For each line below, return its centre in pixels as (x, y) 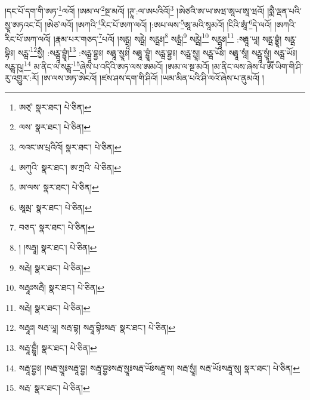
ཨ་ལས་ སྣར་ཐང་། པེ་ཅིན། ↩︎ (59, 187)
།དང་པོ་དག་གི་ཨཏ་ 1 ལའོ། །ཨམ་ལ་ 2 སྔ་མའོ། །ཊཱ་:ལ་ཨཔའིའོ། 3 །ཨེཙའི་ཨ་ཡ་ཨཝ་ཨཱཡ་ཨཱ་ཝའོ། (135, 10)
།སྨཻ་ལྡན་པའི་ (284, 10)
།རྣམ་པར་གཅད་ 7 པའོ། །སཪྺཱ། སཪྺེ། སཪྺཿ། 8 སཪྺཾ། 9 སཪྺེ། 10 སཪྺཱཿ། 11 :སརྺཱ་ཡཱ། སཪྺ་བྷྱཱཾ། (168, 38)
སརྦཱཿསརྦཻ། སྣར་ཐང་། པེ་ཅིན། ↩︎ (62, 287)
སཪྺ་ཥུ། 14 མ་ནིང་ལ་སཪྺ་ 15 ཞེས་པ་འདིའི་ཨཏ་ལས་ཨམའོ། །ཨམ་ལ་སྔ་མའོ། (107, 65)
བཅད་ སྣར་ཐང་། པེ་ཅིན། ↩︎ (57, 227)
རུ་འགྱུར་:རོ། (22, 78)
